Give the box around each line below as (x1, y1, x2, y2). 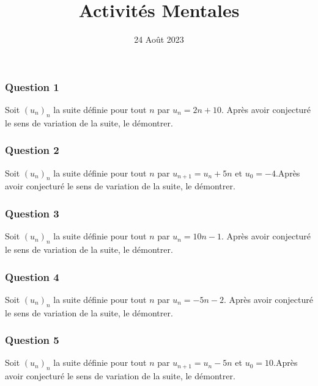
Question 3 (5, 205, 59, 220)
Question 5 (5, 332, 59, 348)
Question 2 (5, 142, 59, 158)
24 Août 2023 (134, 33, 184, 46)
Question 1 (5, 79, 59, 94)
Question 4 (5, 269, 59, 284)
